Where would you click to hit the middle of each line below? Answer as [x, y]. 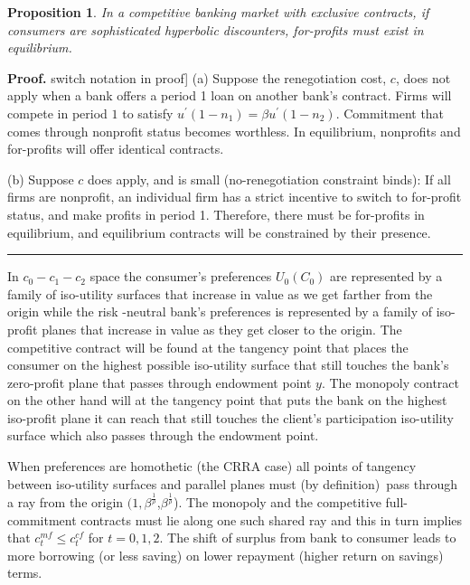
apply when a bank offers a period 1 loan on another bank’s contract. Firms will [230, 95]
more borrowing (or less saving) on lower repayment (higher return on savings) [226, 555]
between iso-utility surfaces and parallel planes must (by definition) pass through [233, 483]
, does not [423, 77]
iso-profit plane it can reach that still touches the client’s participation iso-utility [231, 417]
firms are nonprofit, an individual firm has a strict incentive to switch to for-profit [235, 197]
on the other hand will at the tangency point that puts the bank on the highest [227, 400]
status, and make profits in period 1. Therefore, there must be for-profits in [216, 214]
